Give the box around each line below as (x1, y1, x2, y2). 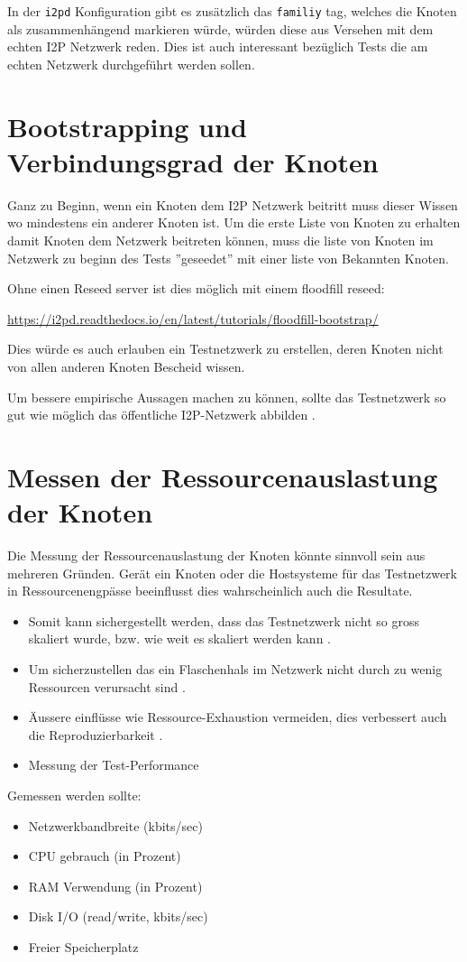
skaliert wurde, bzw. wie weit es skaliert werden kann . (28, 629, 331, 648)
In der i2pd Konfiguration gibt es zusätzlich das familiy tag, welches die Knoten (7, 2, 457, 20)
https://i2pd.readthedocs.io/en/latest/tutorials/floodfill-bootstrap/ (7, 309, 379, 328)
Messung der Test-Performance (28, 755, 199, 774)
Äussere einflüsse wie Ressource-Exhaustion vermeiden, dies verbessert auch (28, 708, 447, 726)
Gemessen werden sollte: (7, 785, 142, 804)
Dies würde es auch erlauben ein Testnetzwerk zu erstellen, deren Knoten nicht (7, 339, 444, 358)
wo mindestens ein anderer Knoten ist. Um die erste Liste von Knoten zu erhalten (7, 213, 461, 232)
